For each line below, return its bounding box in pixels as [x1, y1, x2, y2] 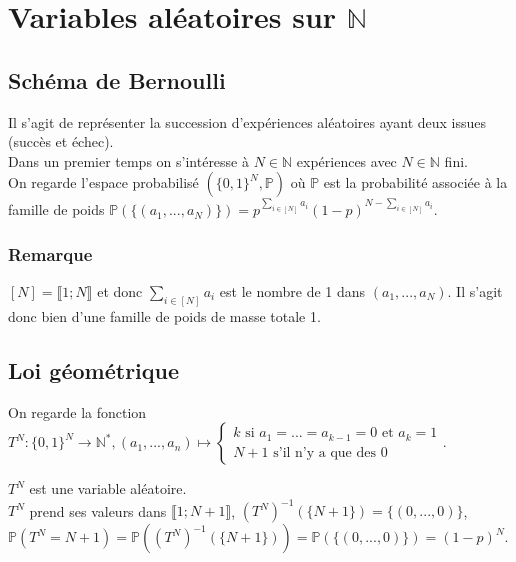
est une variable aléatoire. [29, 478, 187, 499]
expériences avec [296, 150, 397, 171]
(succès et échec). [8, 131, 114, 152]
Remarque [8, 241, 93, 266]
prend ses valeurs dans [29, 500, 167, 521]
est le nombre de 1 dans [219, 280, 366, 301]
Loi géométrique [8, 354, 180, 385]
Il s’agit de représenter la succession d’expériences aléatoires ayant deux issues [8, 111, 487, 132]
